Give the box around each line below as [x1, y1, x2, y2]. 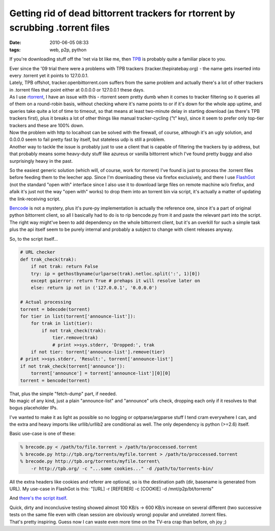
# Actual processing [20, 299, 71, 305]
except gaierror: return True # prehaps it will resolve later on [31, 278, 201, 284]
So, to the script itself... [9, 235, 58, 242]
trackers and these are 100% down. [9, 122, 84, 128]
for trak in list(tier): [31, 320, 93, 327]
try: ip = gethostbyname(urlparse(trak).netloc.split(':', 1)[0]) [31, 271, 201, 277]
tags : [9, 46, 21, 53]
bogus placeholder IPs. [9, 405, 58, 411]
